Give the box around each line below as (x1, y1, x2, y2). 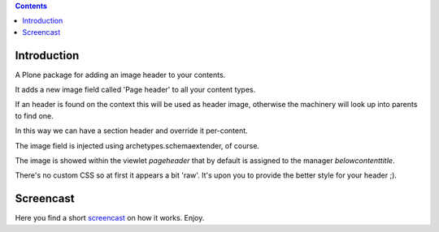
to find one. (15, 110, 54, 121)
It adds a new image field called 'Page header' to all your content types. (15, 85, 256, 95)
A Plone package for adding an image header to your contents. (15, 70, 226, 79)
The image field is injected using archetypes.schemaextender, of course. (15, 140, 260, 150)
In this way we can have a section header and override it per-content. (15, 126, 248, 135)
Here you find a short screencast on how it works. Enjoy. (15, 213, 205, 223)
